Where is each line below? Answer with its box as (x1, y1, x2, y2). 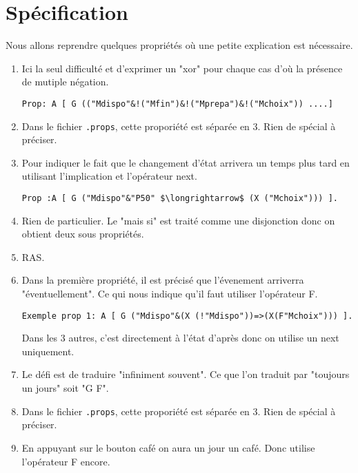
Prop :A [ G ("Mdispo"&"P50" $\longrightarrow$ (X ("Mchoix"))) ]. (21, 193, 338, 203)
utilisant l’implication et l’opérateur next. (21, 169, 197, 183)
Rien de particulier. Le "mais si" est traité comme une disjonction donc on (21, 213, 335, 227)
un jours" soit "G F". (21, 381, 109, 395)
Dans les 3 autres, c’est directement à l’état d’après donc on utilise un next (21, 330, 339, 345)
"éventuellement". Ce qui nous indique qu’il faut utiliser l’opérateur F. (21, 286, 318, 301)
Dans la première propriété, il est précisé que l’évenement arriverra (21, 273, 304, 287)
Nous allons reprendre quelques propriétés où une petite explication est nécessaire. (6, 38, 353, 52)
